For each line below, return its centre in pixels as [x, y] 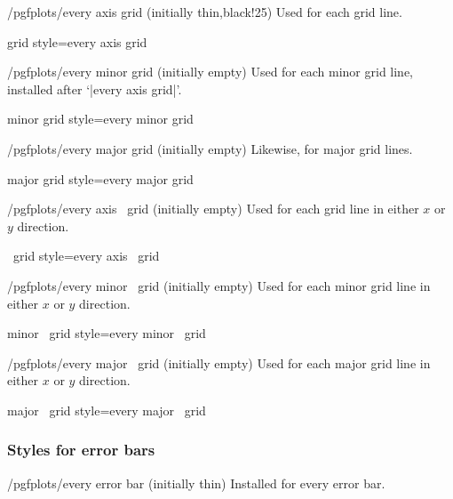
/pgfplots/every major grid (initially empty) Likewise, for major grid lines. [210, 148]
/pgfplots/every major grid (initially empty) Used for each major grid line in [219, 362]
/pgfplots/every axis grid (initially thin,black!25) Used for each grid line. [205, 12]
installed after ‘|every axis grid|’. [95, 89]
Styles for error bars [81, 450]
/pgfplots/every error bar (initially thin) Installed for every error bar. [196, 483]
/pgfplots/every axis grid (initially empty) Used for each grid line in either [213, 209]
